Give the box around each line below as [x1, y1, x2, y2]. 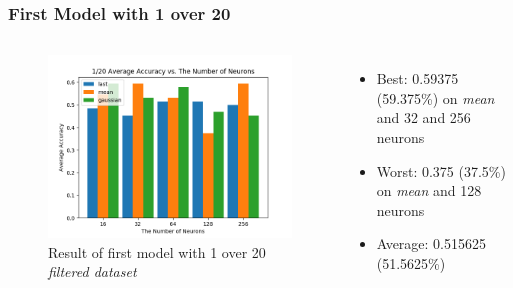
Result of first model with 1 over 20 [48, 241, 266, 262]
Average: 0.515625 [376, 233, 487, 254]
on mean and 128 [376, 180, 482, 201]
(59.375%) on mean [376, 87, 495, 108]
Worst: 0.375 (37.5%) [376, 160, 506, 181]
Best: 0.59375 [376, 68, 459, 89]
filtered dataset [48, 261, 137, 282]
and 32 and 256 [376, 107, 471, 128]
